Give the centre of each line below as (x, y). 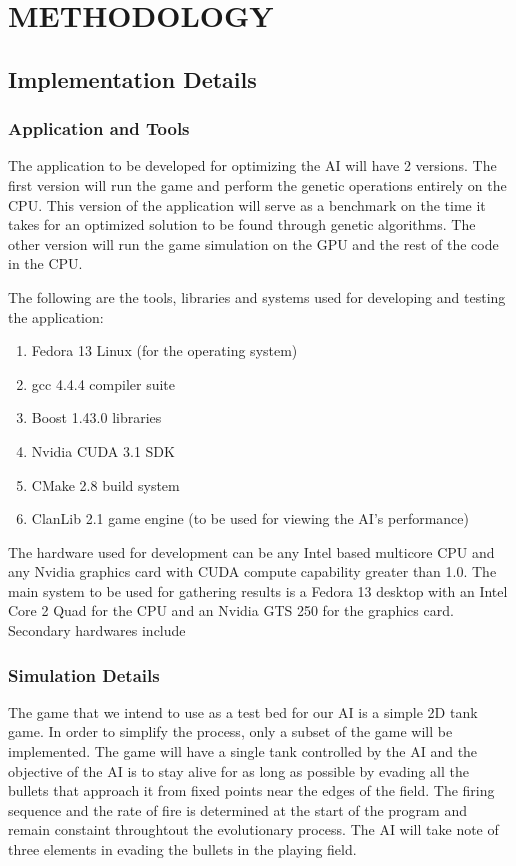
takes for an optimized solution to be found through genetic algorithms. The (242, 224)
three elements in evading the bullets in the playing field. (182, 849)
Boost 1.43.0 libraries (96, 417)
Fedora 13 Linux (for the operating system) (164, 350)
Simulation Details (84, 674)
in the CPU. (45, 263)
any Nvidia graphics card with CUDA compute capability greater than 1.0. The (252, 571)
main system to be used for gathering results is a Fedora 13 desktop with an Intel (258, 590)
